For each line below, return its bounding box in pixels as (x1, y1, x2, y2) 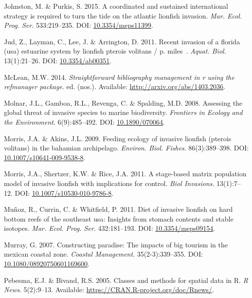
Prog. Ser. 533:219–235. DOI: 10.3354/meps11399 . (4, 20, 153, 30)
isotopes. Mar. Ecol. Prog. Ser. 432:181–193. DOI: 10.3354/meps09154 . (4, 223, 216, 233)
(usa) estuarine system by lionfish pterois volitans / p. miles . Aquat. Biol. (4, 46, 226, 56)
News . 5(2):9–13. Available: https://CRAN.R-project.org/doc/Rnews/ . (4, 284, 214, 295)
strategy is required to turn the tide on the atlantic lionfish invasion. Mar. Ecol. (4, 10, 242, 20)
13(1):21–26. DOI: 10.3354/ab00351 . (4, 55, 112, 65)
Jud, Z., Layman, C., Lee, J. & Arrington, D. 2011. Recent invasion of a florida (4, 36, 240, 46)
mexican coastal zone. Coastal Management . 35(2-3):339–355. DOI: (4, 249, 203, 259)
